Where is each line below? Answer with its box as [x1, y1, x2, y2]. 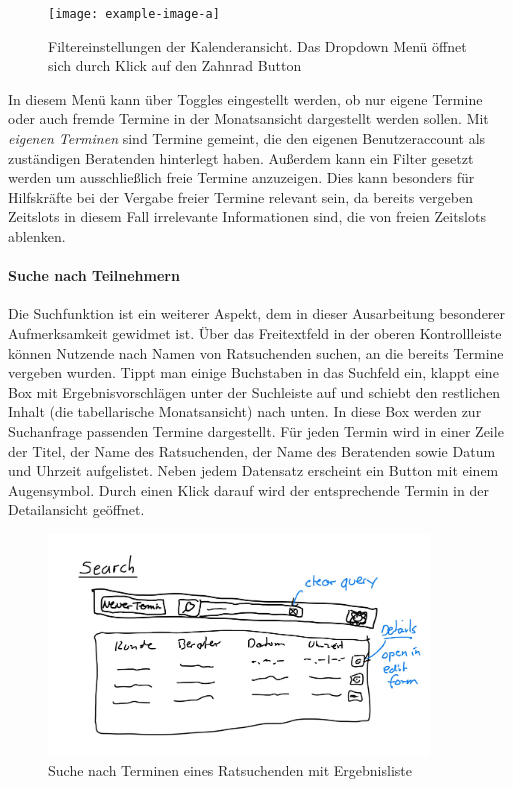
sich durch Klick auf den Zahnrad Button [48, 55, 302, 76]
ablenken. [8, 226, 66, 246]
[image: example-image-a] [48, 7, 220, 21]
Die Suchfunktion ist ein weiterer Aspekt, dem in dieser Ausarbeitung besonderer [8, 303, 506, 324]
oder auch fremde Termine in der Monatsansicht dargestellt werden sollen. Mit [8, 108, 489, 129]
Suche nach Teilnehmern [8, 265, 180, 286]
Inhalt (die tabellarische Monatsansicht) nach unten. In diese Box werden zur [8, 401, 482, 422]
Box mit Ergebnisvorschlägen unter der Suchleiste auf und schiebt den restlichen [8, 381, 501, 402]
